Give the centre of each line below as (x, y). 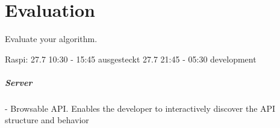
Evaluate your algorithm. (51, 39)
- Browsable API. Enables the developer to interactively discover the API (140, 108)
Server (19, 82)
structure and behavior (47, 120)
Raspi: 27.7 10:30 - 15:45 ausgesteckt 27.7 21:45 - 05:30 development (131, 59)
